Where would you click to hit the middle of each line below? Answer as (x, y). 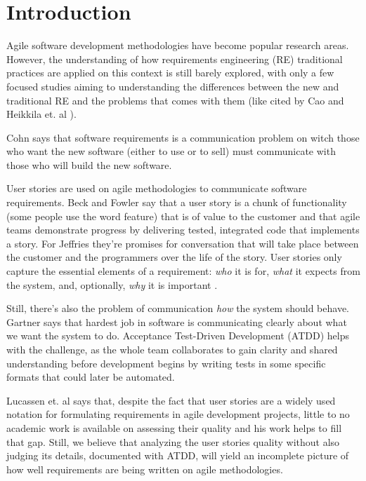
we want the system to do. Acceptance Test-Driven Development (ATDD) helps (178, 336)
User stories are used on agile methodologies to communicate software (157, 188)
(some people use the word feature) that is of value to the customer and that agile (183, 216)
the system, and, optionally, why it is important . (112, 284)
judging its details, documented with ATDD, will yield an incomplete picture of (178, 455)
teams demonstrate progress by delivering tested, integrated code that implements (183, 230)
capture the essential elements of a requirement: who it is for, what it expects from (183, 271)
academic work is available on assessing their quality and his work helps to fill (174, 427)
